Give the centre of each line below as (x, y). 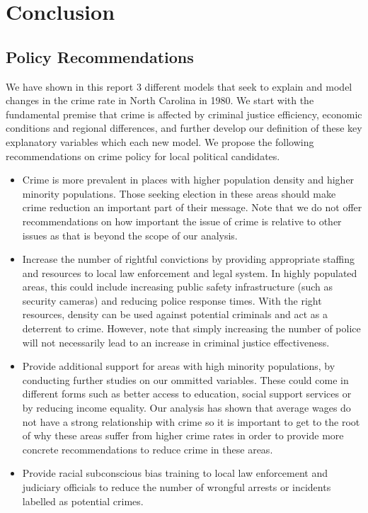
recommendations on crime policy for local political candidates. (143, 156)
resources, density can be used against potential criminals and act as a (175, 314)
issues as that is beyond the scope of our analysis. (130, 235)
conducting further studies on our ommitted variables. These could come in (185, 379)
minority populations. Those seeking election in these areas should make (179, 193)
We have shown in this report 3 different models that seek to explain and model (179, 86)
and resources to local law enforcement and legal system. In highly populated (190, 272)
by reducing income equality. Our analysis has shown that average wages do (186, 408)
